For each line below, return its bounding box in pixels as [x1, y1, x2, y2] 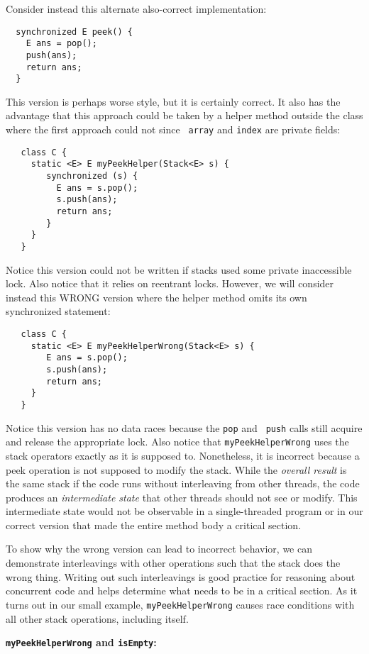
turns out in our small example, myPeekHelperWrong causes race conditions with [6, 597, 355, 611]
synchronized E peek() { [16, 26, 133, 37]
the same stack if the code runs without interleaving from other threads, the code [6, 476, 360, 491]
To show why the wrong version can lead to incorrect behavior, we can [6, 541, 312, 556]
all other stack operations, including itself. [6, 611, 189, 626]
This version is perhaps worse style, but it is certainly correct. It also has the [6, 94, 341, 109]
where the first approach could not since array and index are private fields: [6, 122, 341, 137]
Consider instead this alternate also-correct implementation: [6, 1, 267, 16]
